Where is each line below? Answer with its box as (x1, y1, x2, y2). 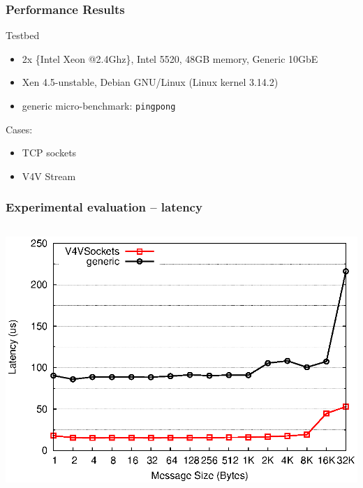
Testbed (6, 28, 40, 43)
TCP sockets (22, 145, 77, 160)
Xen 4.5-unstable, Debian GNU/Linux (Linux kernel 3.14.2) (22, 75, 279, 89)
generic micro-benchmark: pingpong (22, 98, 176, 112)
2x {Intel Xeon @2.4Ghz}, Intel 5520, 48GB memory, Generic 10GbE (22, 51, 318, 66)
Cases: (6, 121, 33, 136)
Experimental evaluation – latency (6, 198, 202, 216)
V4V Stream (22, 168, 76, 183)
